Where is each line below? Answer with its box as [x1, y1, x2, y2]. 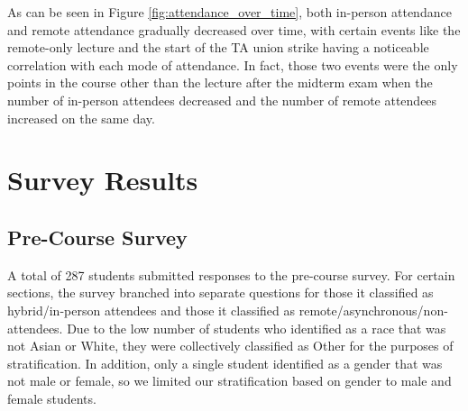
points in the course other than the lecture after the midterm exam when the [7, 73, 433, 92]
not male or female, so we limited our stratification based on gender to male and [7, 371, 452, 390]
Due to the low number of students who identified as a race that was [67, 318, 446, 337]
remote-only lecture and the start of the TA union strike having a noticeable [7, 38, 429, 57]
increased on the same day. [7, 108, 155, 127]
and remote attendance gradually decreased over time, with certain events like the [7, 20, 461, 39]
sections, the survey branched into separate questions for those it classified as [7, 283, 434, 302]
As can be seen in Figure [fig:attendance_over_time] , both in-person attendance [7, 3, 452, 21]
